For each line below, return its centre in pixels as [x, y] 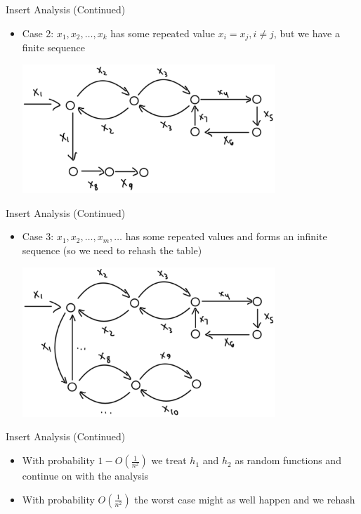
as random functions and [288, 460]
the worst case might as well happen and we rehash [245, 499]
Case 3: [38, 236]
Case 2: [38, 33]
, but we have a [307, 33]
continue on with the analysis [85, 476]
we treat [169, 460]
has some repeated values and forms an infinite [226, 236]
